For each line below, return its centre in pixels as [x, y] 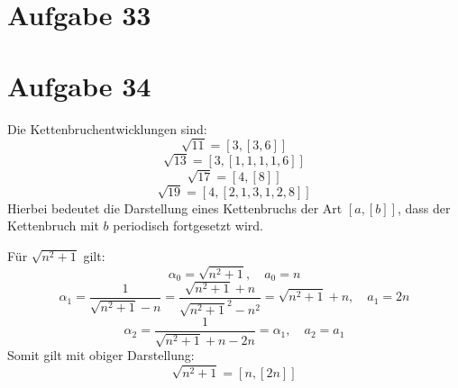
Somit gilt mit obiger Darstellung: [101, 355]
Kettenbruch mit [53, 226]
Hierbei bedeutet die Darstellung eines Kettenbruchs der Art [175, 208]
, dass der [424, 208]
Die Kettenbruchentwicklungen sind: [107, 128]
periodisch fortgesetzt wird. [188, 226]
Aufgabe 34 [79, 85]
